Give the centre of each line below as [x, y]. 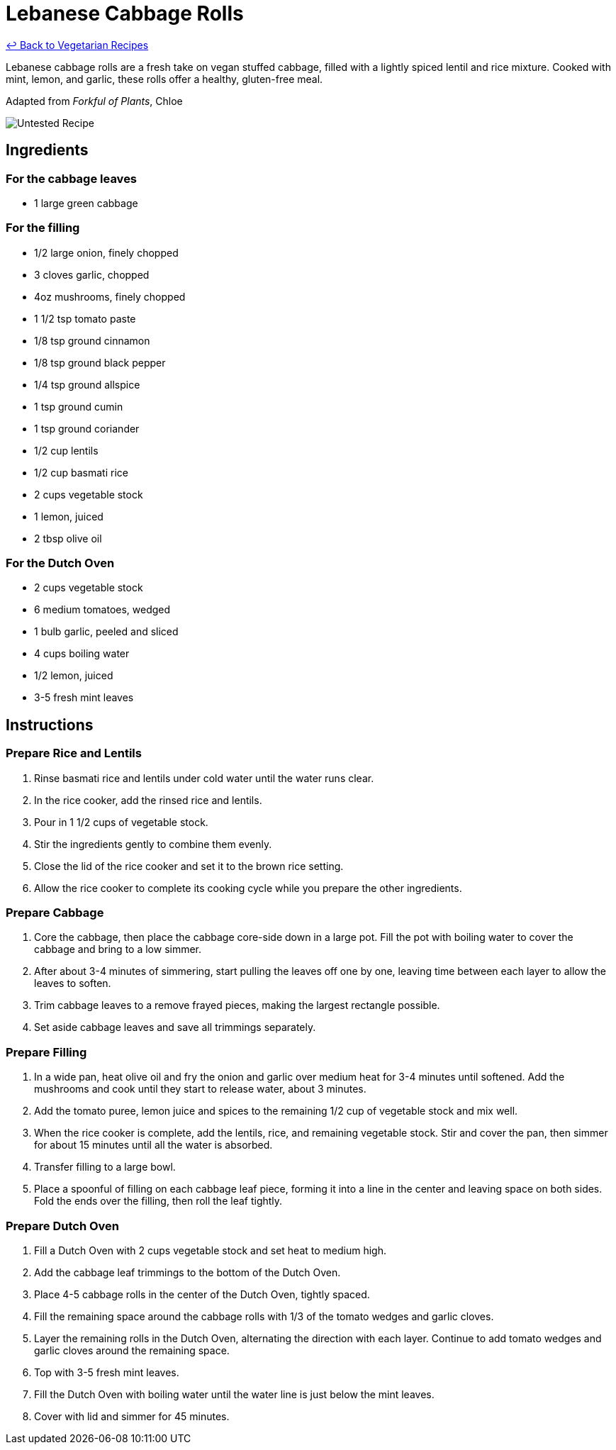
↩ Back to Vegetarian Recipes [77, 45]
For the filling [43, 228]
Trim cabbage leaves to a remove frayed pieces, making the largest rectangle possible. [237, 1005]
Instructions [50, 725]
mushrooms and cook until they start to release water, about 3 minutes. [200, 1089]
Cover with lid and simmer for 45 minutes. [132, 1416]
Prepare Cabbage [55, 913]
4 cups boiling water [82, 654]
